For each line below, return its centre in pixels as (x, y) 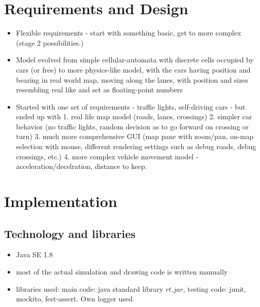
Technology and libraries (70, 233)
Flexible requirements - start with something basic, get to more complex (128, 33)
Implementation (61, 201)
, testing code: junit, (215, 288)
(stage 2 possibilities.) (50, 42)
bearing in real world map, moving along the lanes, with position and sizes (132, 79)
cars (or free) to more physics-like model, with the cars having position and (133, 69)
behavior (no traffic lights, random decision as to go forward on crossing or (132, 126)
